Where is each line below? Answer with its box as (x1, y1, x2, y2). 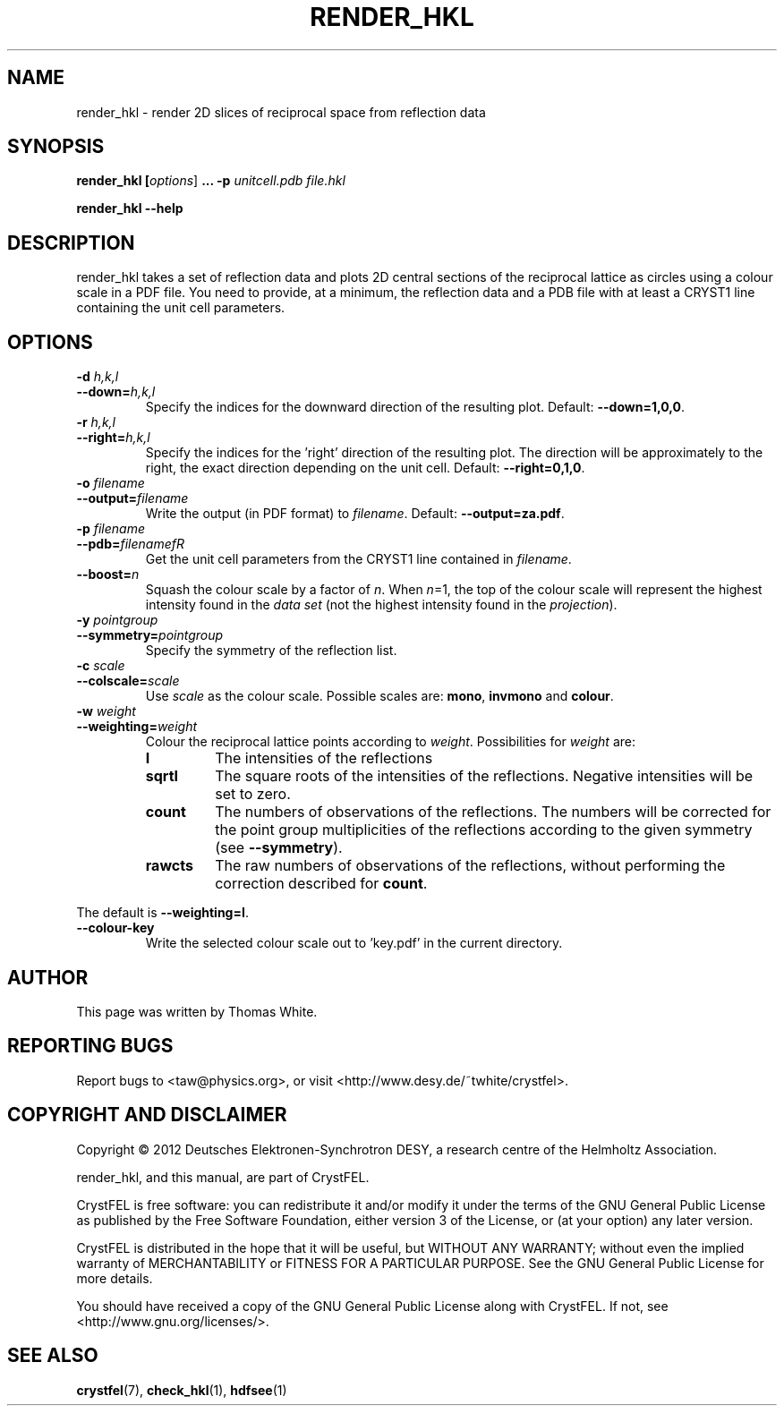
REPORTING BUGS (7, 1034, 174, 1058)
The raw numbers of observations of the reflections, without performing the (215, 856, 726, 875)
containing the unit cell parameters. (76, 300, 285, 316)
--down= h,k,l (76, 384, 156, 400)
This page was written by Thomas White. (76, 1003, 318, 1019)
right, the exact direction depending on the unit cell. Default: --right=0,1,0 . (145, 460, 585, 476)
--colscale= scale (76, 673, 180, 689)
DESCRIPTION (7, 231, 135, 254)
